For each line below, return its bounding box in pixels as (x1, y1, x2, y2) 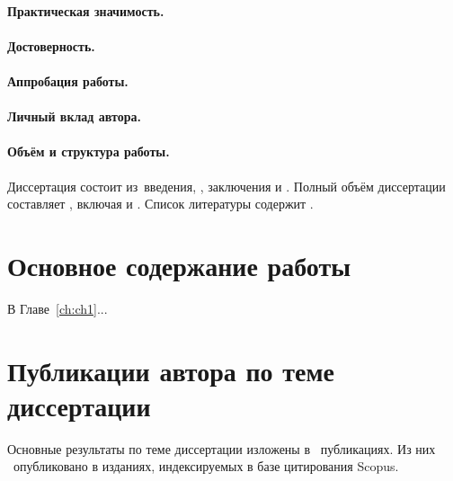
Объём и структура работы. (7, 142, 170, 161)
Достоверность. (7, 36, 95, 55)
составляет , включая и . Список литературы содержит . (7, 194, 314, 213)
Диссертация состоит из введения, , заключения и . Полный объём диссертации (7, 176, 446, 195)
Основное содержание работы (7, 246, 351, 283)
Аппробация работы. (7, 71, 129, 90)
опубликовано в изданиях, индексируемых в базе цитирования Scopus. (13, 457, 399, 476)
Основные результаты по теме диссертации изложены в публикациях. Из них (7, 439, 436, 458)
